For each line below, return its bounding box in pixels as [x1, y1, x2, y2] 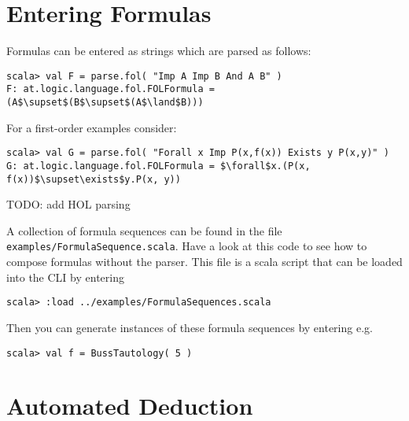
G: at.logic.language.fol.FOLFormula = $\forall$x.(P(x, [6, 160, 311, 172]
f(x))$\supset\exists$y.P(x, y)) [6, 173, 181, 185]
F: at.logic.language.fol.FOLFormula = [6, 83, 215, 95]
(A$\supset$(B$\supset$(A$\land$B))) [6, 97, 204, 109]
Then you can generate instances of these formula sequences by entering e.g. [6, 319, 373, 335]
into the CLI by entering [6, 268, 124, 285]
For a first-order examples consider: [6, 119, 177, 135]
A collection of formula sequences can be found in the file [6, 222, 282, 238]
